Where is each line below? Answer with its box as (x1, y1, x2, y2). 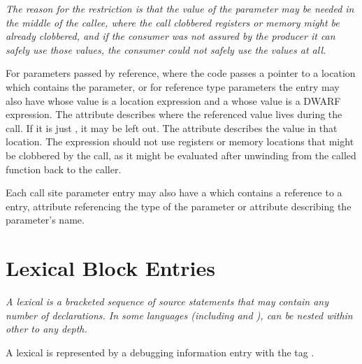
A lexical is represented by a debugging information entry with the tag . (6, 344, 314, 359)
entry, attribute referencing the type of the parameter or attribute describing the (6, 198, 352, 213)
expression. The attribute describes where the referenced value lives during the (6, 107, 342, 122)
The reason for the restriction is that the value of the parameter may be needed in (6, 1, 354, 15)
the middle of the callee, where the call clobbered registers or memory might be (6, 15, 340, 29)
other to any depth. (6, 321, 87, 336)
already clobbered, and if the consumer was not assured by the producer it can (6, 29, 335, 43)
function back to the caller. (6, 161, 122, 176)
